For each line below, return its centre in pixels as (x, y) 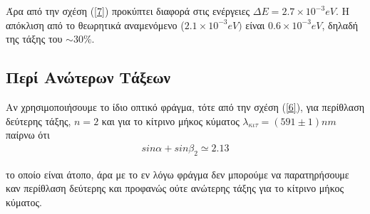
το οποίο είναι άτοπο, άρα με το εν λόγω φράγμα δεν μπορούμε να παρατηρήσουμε (178, 174)
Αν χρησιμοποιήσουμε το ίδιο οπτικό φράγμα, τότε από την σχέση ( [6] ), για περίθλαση (185, 106)
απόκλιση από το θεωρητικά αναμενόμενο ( (95, 25)
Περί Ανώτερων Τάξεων (88, 77)
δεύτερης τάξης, (38, 121)
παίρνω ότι (28, 135)
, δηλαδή (340, 25)
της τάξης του (34, 39)
